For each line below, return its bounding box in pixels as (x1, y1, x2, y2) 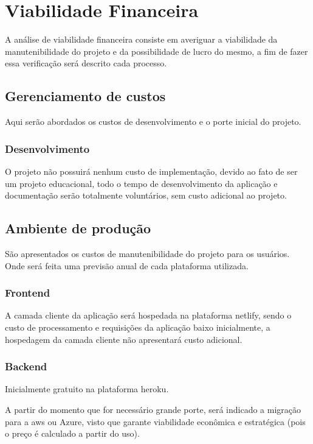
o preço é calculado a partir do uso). (5, 427, 140, 440)
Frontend (5, 285, 50, 300)
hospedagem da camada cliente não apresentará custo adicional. (5, 333, 242, 345)
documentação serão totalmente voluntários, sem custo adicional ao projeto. (5, 189, 287, 202)
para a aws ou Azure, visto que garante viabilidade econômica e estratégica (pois (5, 415, 306, 428)
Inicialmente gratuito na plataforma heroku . (5, 382, 169, 395)
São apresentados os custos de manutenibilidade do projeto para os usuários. (5, 247, 290, 259)
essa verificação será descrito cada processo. (5, 57, 167, 69)
